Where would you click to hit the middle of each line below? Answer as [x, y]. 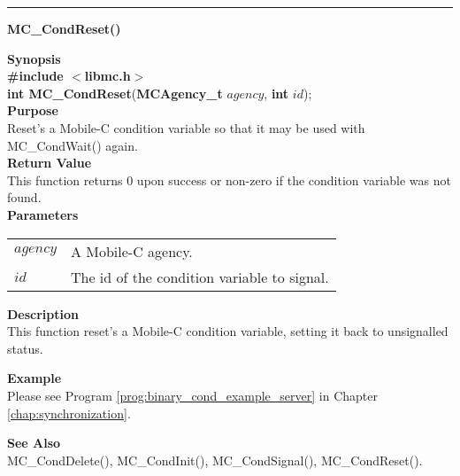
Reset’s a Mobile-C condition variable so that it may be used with [186, 127]
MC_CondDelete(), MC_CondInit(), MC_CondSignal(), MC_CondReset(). [215, 460]
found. [24, 197]
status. [25, 348]
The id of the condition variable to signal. [199, 277]
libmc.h [107, 76]
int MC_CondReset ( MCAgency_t [115, 93]
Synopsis [34, 58]
